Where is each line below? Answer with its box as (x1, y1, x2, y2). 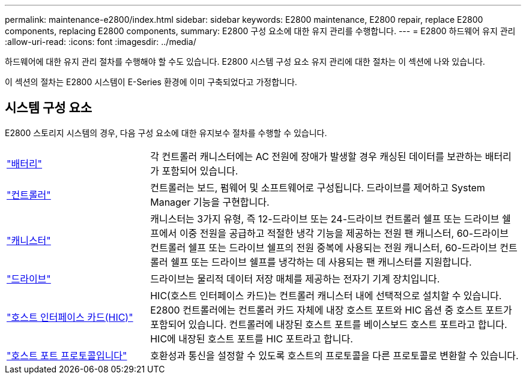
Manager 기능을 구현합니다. (150, 195, 270, 208)
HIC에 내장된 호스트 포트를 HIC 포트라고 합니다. (150, 332, 353, 345)
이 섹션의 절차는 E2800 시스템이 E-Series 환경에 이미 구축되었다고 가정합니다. (5, 77, 297, 87)
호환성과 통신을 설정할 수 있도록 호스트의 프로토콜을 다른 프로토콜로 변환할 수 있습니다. (150, 349, 519, 362)
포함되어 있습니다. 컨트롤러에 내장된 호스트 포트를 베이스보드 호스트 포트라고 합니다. (150, 318, 507, 330)
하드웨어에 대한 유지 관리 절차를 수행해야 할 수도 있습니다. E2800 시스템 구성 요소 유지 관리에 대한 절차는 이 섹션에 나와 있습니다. (5, 56, 485, 67)
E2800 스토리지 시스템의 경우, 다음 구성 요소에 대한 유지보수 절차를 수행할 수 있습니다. (5, 127, 327, 138)
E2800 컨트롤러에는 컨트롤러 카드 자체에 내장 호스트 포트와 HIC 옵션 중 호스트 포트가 (150, 303, 512, 316)
